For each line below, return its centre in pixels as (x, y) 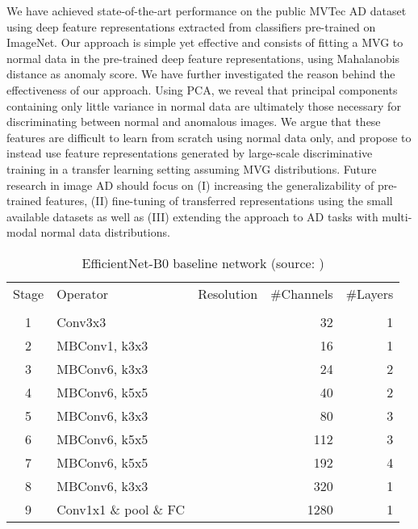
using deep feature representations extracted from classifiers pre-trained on (191, 26)
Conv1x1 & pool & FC (121, 509)
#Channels (302, 293)
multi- (397, 216)
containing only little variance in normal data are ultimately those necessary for (204, 105)
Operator (82, 293)
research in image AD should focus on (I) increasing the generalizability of (190, 185)
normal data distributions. (105, 232)
